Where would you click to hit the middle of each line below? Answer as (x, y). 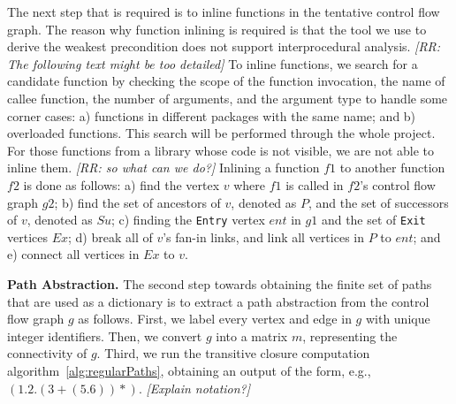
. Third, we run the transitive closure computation (233, 353)
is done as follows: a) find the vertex (122, 184)
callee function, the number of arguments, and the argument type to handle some (228, 98)
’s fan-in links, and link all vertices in (263, 236)
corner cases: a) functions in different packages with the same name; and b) (212, 115)
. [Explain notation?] (194, 388)
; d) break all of (110, 236)
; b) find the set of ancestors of (137, 202)
